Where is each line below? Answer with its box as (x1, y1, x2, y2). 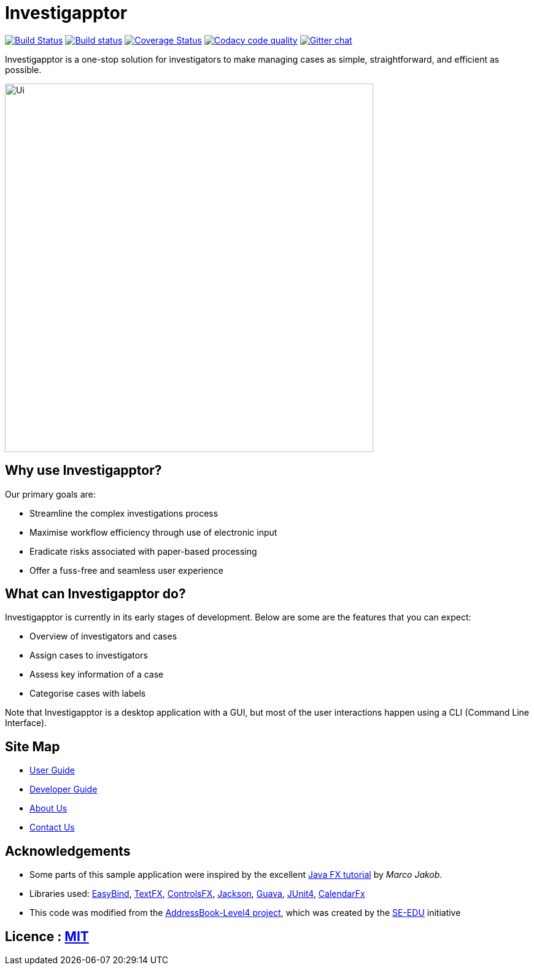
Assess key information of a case (29, 669, 164, 680)
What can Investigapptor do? (5, 586, 186, 602)
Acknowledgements (5, 843, 131, 859)
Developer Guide (29, 784, 98, 795)
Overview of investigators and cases (29, 631, 177, 642)
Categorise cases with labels (29, 688, 146, 699)
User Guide (29, 765, 75, 776)
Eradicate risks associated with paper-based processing (29, 546, 257, 557)
